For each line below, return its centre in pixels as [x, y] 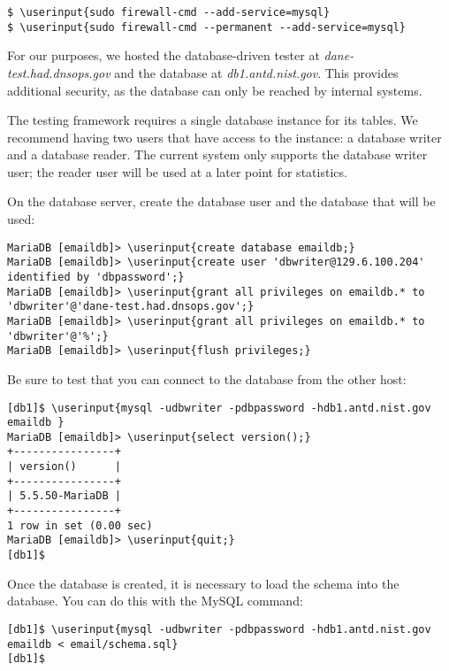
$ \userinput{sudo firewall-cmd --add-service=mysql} [169, 12]
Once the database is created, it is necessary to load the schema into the [203, 583]
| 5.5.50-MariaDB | [64, 496]
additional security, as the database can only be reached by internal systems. [215, 90]
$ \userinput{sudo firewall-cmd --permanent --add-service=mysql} [207, 27]
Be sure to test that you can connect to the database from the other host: [207, 378]
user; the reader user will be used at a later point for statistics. [177, 171]
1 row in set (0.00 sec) [80, 525]
